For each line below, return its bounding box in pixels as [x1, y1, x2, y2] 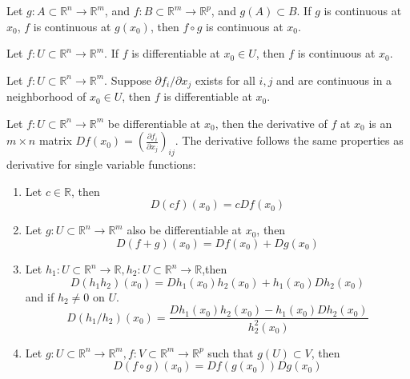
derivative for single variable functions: [6, 156, 196, 173]
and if [25, 288, 54, 305]
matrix [38, 132, 72, 149]
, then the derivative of [215, 114, 328, 131]
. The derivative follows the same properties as [175, 132, 404, 149]
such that [207, 344, 254, 361]
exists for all [195, 71, 255, 88]
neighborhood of [6, 88, 86, 105]
